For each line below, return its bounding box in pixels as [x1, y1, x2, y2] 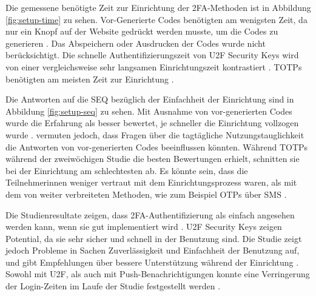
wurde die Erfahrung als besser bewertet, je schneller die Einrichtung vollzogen [5, 116, 299, 129]
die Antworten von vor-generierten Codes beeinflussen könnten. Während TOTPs [5, 140, 308, 153]
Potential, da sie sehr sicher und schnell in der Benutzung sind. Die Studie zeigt [5, 232, 302, 244]
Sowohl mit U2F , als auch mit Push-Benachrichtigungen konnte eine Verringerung [5, 267, 310, 280]
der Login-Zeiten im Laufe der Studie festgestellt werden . [5, 280, 221, 292]
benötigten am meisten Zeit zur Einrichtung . [5, 72, 174, 85]
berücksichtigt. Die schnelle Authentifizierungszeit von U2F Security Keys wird [5, 49, 299, 61]
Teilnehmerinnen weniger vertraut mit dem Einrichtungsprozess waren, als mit [5, 176, 297, 189]
